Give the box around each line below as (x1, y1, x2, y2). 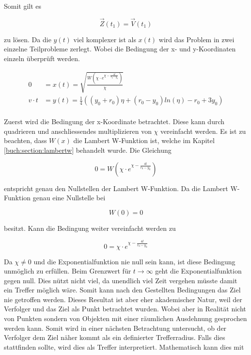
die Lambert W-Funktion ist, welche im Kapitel (73, 135, 215, 145)
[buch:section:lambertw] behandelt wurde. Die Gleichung (4, 145, 172, 155)
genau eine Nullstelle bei (32, 193, 106, 203)
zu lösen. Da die (4, 34, 51, 44)
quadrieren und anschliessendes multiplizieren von (4, 126, 152, 136)
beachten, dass (4, 135, 47, 145)
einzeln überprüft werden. (4, 53, 80, 63)
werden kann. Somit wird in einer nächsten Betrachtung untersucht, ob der (4, 323, 227, 333)
